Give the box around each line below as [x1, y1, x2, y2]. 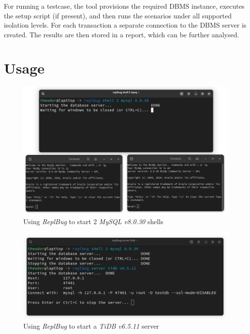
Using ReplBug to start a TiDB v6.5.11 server [23, 320, 159, 331]
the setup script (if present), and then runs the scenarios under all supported [4, 10, 232, 20]
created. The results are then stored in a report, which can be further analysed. [4, 29, 239, 39]
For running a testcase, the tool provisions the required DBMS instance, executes [4, 1, 245, 11]
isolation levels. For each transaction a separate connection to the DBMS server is [4, 20, 247, 30]
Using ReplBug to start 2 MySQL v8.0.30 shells [23, 216, 163, 226]
